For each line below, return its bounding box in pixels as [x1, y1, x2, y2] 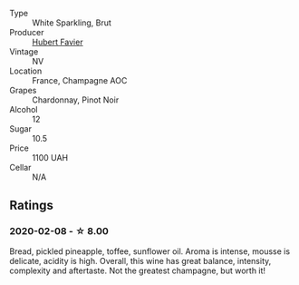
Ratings [9, 198, 54, 213]
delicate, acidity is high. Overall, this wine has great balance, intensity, [9, 255, 272, 266]
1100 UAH [32, 152, 69, 162]
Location [9, 65, 43, 76]
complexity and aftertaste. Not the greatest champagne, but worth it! [9, 265, 265, 276]
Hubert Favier [32, 36, 83, 47]
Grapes [9, 85, 37, 95]
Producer [9, 27, 44, 37]
